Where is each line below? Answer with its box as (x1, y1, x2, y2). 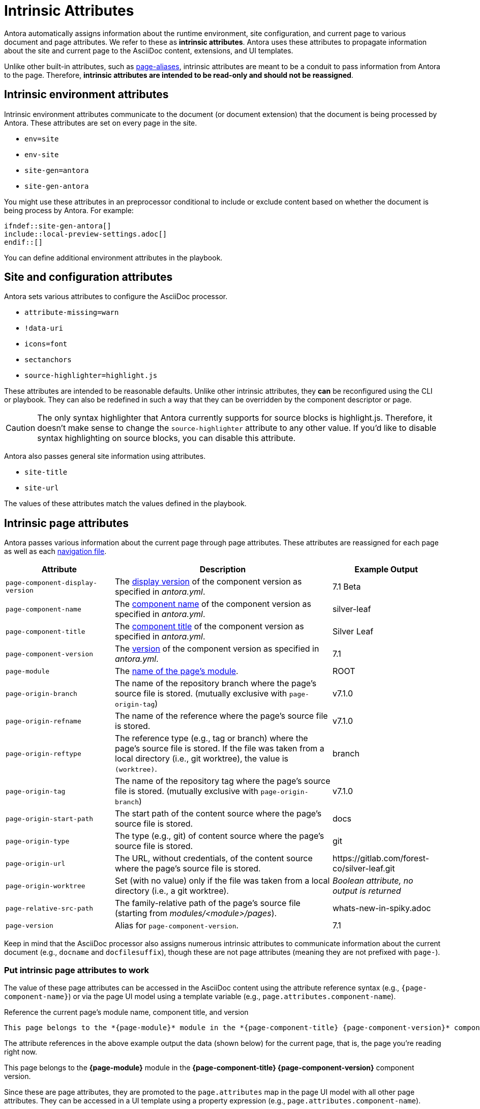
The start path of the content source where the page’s (115, 808, 322, 819)
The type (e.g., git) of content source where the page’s (115, 831, 324, 841)
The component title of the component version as (115, 621, 304, 632)
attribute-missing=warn (24, 308, 119, 317)
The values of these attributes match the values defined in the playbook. (4, 499, 247, 508)
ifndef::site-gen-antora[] (4, 221, 111, 230)
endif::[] (4, 238, 43, 246)
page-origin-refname (6, 717, 81, 725)
